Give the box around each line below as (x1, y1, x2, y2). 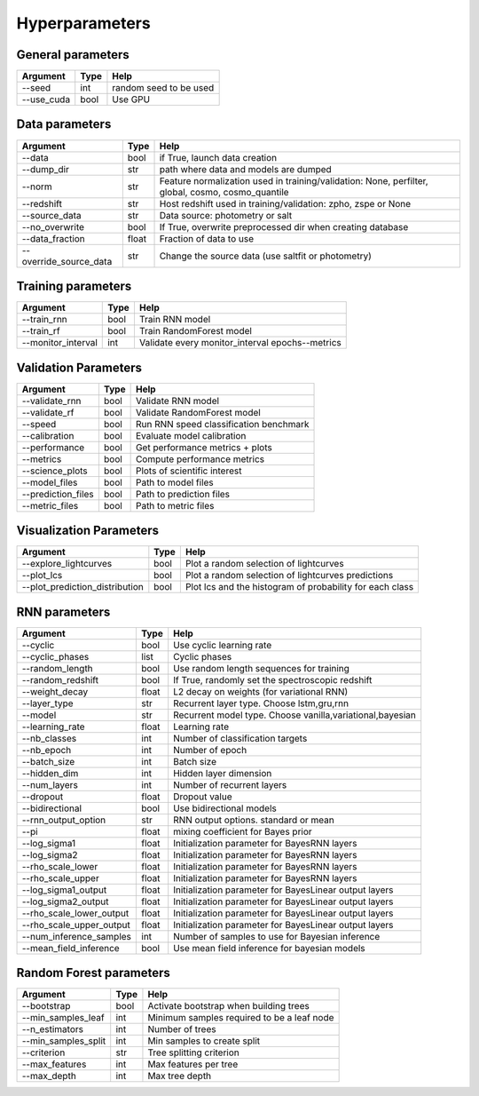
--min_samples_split (21, 1035, 106, 1047)
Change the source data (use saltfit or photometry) (159, 250, 373, 262)
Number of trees (147, 1023, 216, 1036)
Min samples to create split (147, 1035, 261, 1047)
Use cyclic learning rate (173, 639, 272, 651)
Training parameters (16, 279, 132, 293)
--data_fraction (21, 232, 86, 244)
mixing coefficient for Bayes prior (173, 825, 312, 838)
